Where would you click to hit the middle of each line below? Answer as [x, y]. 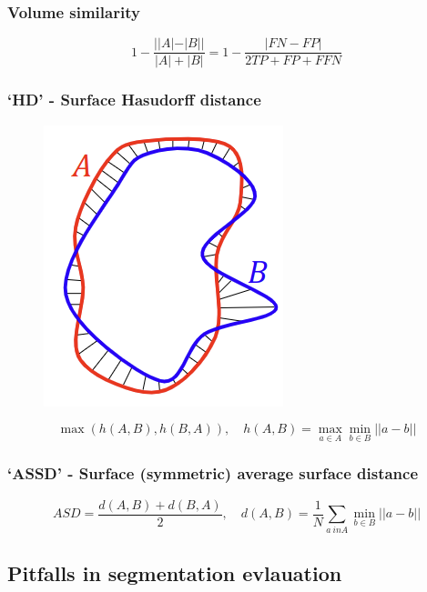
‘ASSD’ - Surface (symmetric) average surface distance [213, 473]
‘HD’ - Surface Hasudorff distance [134, 100]
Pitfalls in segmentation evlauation [175, 572]
